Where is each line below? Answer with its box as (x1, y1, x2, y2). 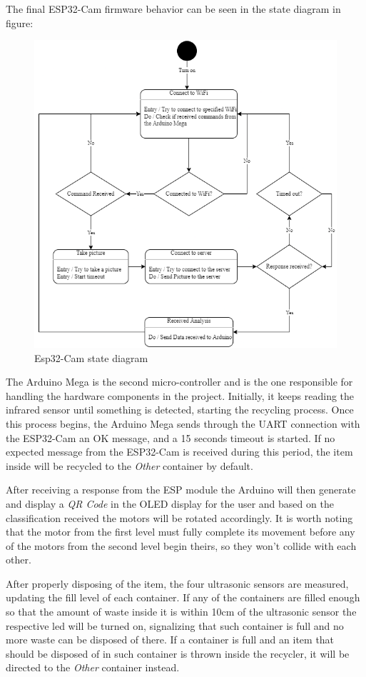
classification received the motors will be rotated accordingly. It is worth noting (6, 510, 353, 525)
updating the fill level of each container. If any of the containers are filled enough (6, 590, 360, 605)
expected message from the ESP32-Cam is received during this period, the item (6, 444, 353, 459)
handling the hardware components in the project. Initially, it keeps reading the (6, 388, 355, 403)
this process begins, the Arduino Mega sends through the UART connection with (6, 416, 360, 431)
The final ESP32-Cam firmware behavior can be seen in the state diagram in (6, 1, 341, 16)
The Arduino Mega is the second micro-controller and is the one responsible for (6, 374, 353, 389)
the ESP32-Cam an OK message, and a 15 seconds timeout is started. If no (6, 430, 335, 445)
